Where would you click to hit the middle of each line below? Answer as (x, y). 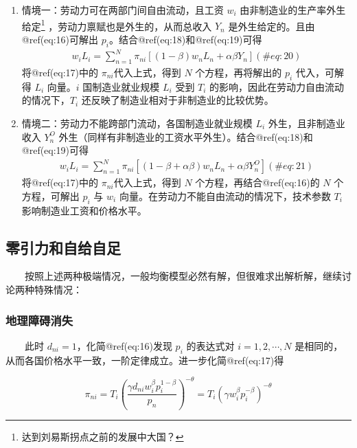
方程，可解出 (50, 195)
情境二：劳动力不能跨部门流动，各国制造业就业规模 (137, 123)
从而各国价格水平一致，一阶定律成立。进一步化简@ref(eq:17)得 (145, 360)
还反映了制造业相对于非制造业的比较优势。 (177, 100)
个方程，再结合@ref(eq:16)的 (257, 182)
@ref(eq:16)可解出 (60, 39)
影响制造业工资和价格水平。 (84, 210)
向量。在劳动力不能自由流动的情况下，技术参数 (225, 195)
